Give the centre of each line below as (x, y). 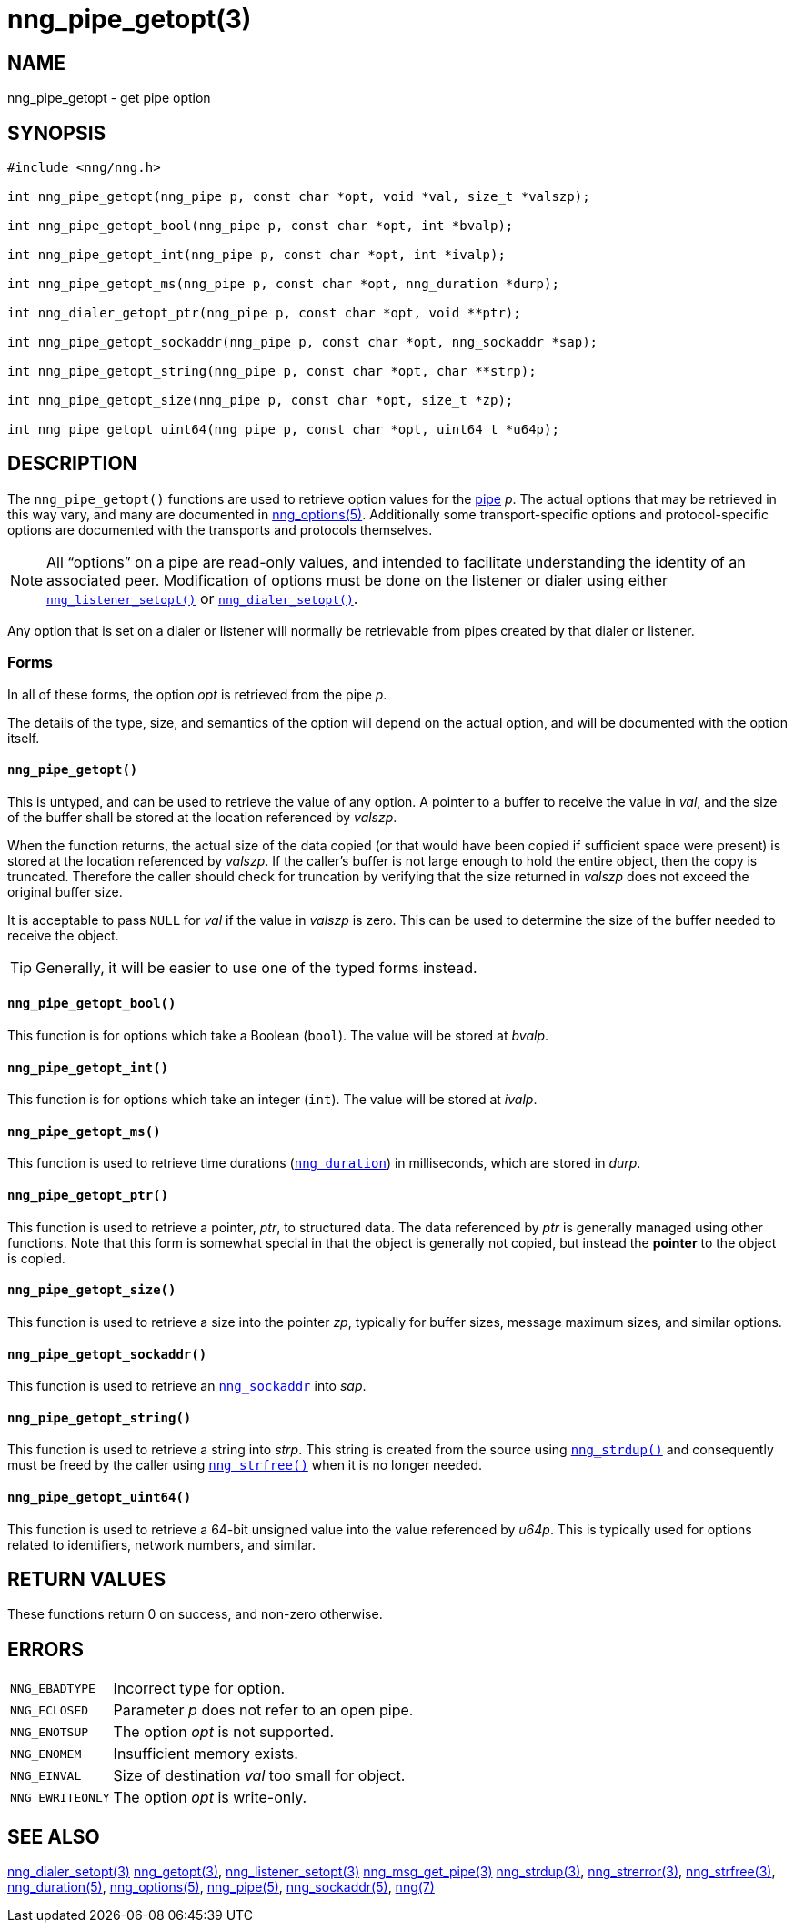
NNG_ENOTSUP (50, 1732)
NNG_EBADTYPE (53, 1688)
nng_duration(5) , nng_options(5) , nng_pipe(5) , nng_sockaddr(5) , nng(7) (221, 1887)
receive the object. (63, 935)
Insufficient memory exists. (206, 1754)
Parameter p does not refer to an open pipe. (263, 1710)
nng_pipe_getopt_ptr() (88, 1196)
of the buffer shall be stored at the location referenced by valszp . (202, 817)
